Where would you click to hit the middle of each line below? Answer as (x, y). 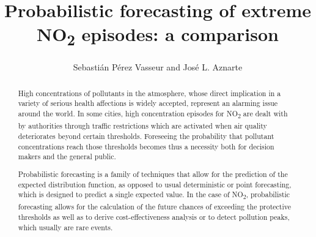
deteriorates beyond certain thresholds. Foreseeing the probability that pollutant (146, 136)
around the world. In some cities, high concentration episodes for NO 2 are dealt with (153, 115)
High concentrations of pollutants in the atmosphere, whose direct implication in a (149, 93)
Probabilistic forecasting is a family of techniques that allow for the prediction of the (153, 174)
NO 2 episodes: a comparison (158, 36)
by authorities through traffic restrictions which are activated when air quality (142, 126)
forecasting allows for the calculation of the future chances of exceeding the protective (155, 207)
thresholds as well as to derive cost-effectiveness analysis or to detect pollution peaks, (154, 217)
